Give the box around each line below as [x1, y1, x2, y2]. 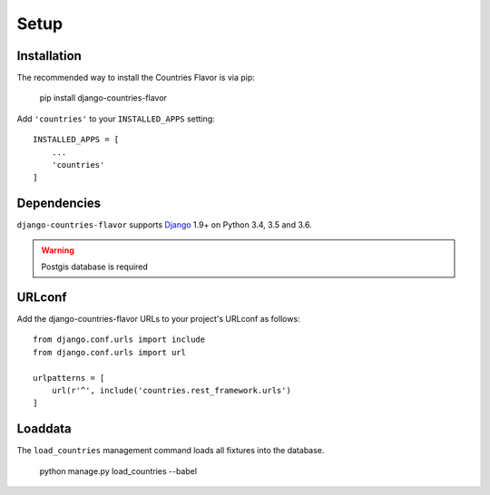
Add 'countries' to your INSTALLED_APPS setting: [16, 113, 215, 124]
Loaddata [16, 422, 72, 437]
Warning [41, 245, 74, 256]
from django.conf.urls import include [33, 335, 206, 345]
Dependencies [16, 196, 102, 211]
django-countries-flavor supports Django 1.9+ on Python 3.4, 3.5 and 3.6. [16, 219, 312, 230]
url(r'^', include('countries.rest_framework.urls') [51, 385, 292, 395]
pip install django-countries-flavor [39, 92, 168, 103]
